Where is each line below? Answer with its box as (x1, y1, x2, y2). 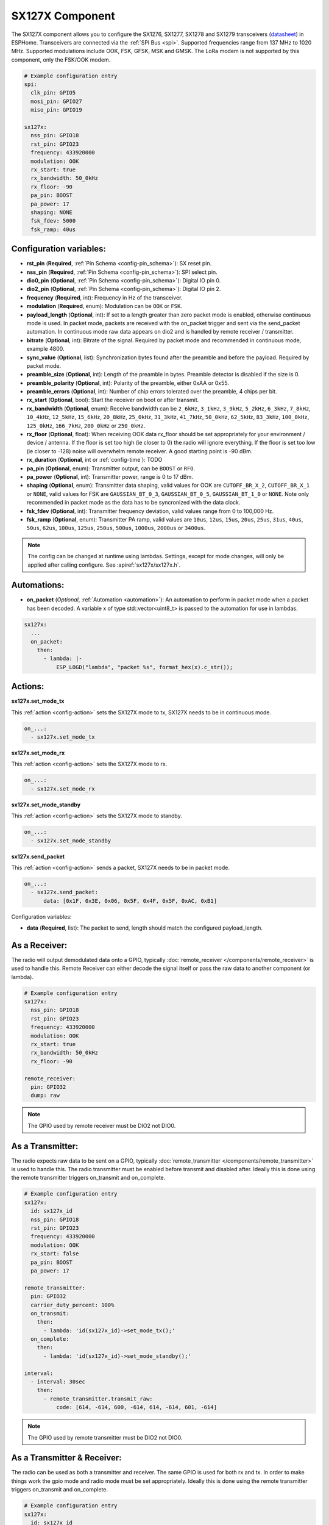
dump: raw (30, 1092, 60, 1099)
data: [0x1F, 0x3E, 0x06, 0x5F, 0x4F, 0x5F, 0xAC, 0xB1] (43, 897, 218, 904)
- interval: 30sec (30, 1379, 85, 1385)
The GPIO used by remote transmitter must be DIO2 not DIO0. (27, 1433, 183, 1441)
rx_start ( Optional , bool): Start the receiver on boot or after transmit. (26, 396, 199, 404)
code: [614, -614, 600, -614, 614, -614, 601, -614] (55, 1404, 218, 1411)
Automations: (11, 580, 65, 590)
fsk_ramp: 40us (30, 226, 76, 233)
